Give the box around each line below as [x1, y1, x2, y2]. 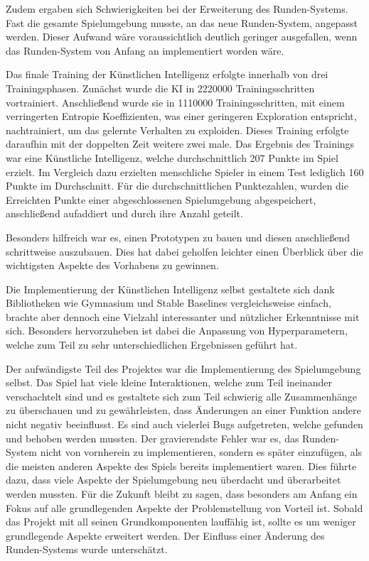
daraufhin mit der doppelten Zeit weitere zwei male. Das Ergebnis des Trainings [6, 136, 355, 151]
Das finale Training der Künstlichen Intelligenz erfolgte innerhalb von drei [6, 67, 328, 82]
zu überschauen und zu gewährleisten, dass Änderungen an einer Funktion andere [6, 403, 361, 418]
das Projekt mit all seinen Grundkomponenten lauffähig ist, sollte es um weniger [6, 514, 356, 529]
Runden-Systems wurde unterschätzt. [6, 542, 168, 557]
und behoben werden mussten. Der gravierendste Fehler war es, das [6, 430, 299, 445]
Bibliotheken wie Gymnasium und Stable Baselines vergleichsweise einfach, [6, 295, 331, 310]
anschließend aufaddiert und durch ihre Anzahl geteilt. [6, 206, 243, 221]
